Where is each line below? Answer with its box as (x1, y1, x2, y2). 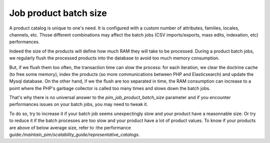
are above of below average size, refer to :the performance (9, 124, 131, 130)
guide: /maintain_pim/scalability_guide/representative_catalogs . (9, 131, 140, 137)
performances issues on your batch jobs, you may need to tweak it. (9, 101, 148, 107)
